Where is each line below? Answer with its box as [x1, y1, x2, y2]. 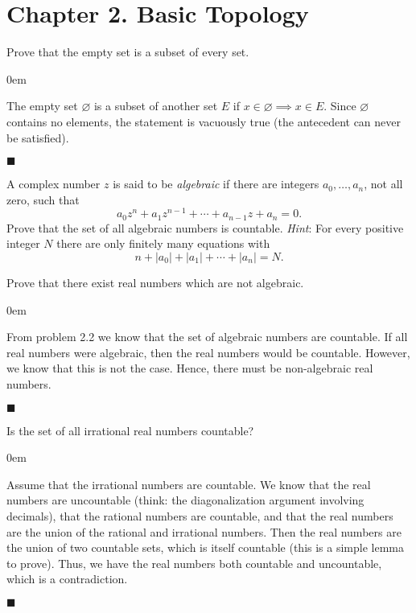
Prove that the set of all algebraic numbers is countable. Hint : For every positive [6, 219, 404, 236]
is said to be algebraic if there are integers [113, 175, 319, 192]
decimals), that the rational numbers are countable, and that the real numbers [6, 507, 393, 524]
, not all [364, 175, 403, 192]
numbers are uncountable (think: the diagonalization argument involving [6, 492, 365, 508]
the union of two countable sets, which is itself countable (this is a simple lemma [6, 539, 404, 556]
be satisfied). [6, 129, 69, 146]
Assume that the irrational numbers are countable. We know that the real [6, 475, 371, 492]
